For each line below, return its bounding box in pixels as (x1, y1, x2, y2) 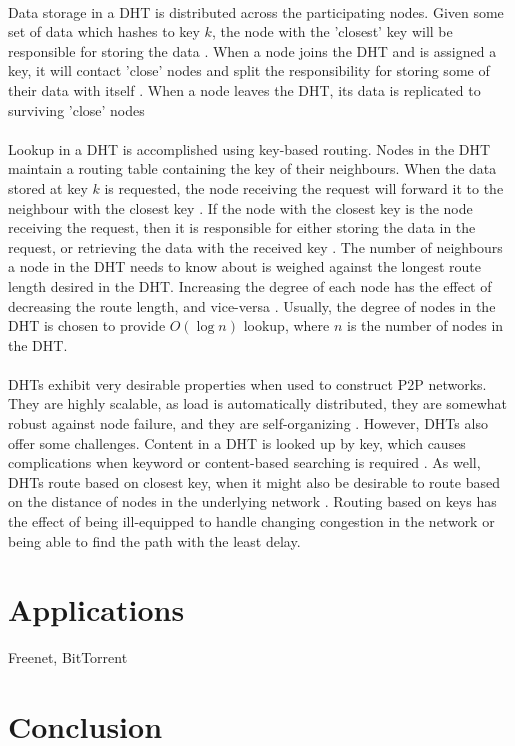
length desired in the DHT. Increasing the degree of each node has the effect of (8, 275, 492, 296)
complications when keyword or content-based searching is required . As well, (8, 452, 481, 473)
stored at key (8, 177, 88, 198)
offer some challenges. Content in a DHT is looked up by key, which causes (8, 432, 466, 453)
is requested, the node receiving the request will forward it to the (104, 177, 504, 198)
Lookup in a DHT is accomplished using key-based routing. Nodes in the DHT (8, 138, 491, 159)
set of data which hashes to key (8, 21, 200, 42)
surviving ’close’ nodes (8, 99, 145, 120)
